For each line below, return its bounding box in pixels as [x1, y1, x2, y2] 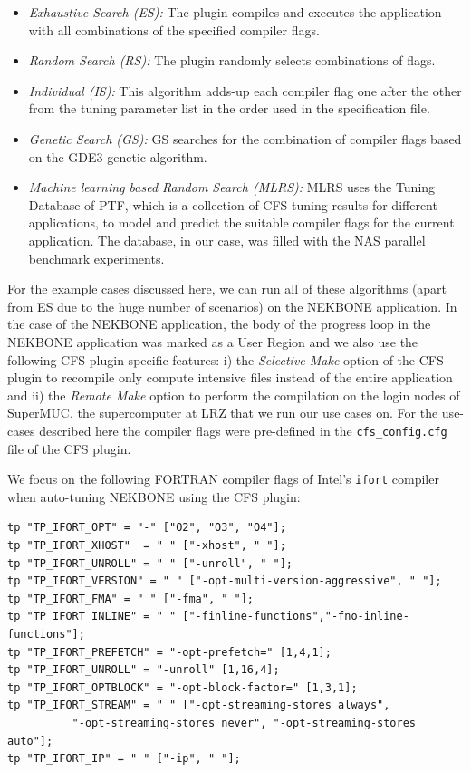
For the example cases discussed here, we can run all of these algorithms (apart [7, 279, 447, 298]
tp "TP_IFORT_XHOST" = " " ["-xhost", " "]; [7, 538, 286, 552]
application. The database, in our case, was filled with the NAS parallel [28, 230, 426, 249]
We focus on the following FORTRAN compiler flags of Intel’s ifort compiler [7, 469, 439, 488]
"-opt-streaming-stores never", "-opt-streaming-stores [72, 716, 417, 729]
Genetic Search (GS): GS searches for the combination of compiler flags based [28, 129, 462, 148]
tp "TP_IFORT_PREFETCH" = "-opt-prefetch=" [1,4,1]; [7, 645, 332, 659]
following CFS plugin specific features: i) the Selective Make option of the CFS [7, 350, 444, 369]
